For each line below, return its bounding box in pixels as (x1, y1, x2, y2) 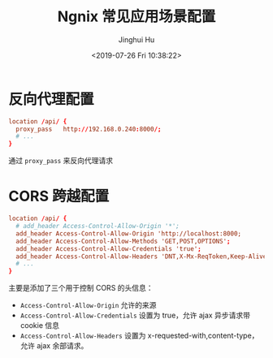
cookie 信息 (19, 321, 59, 330)
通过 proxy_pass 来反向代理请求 (8, 156, 114, 166)
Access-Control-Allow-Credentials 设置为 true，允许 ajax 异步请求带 (19, 310, 250, 321)
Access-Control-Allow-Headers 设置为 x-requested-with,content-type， (19, 330, 259, 341)
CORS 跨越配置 (8, 188, 110, 205)
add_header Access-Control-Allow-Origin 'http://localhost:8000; (15, 229, 242, 238)
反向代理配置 (8, 90, 95, 108)
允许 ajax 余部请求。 (19, 341, 89, 351)
